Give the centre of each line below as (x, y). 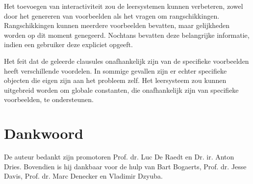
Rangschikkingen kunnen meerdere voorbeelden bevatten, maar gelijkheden (117, 25)
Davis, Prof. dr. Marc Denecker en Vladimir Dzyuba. (83, 176)
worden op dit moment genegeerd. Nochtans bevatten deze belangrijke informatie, (127, 35)
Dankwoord (44, 133)
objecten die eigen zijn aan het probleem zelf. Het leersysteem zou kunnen (115, 80)
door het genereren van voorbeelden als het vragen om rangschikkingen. (112, 15)
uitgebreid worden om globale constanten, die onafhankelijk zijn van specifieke (121, 90)
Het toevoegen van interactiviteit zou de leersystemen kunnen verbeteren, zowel (124, 6)
